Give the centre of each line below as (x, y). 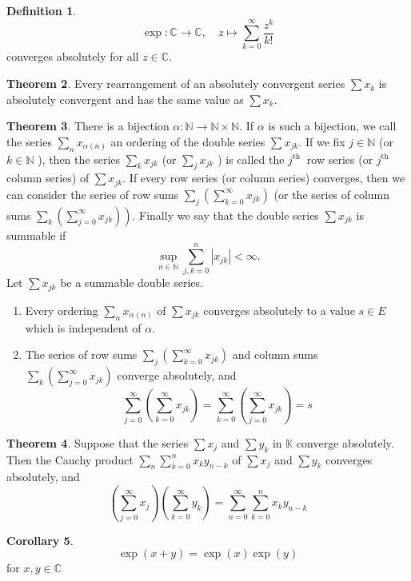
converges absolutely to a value (279, 310)
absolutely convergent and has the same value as (125, 99)
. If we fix (322, 141)
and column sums (275, 354)
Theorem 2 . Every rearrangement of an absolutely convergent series (176, 84)
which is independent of (83, 327)
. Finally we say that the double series (225, 215)
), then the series (79, 159)
